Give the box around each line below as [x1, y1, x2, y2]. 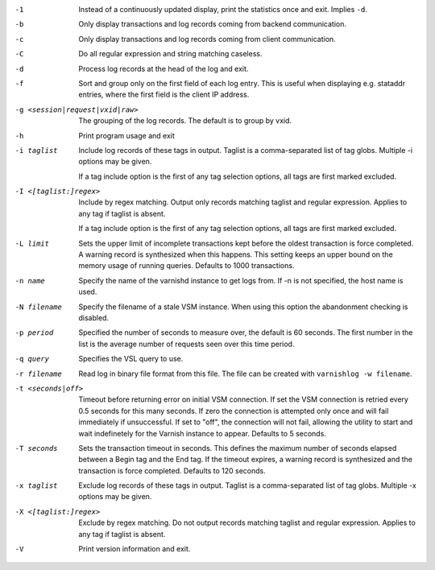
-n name [14, 276, 46, 285]
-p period [14, 328, 54, 337]
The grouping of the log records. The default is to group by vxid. [78, 116, 292, 126]
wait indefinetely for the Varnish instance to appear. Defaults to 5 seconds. [78, 428, 326, 438]
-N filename [14, 302, 62, 312]
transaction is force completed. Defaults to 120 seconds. [78, 465, 266, 475]
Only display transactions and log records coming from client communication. [78, 34, 336, 43]
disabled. [78, 312, 109, 322]
